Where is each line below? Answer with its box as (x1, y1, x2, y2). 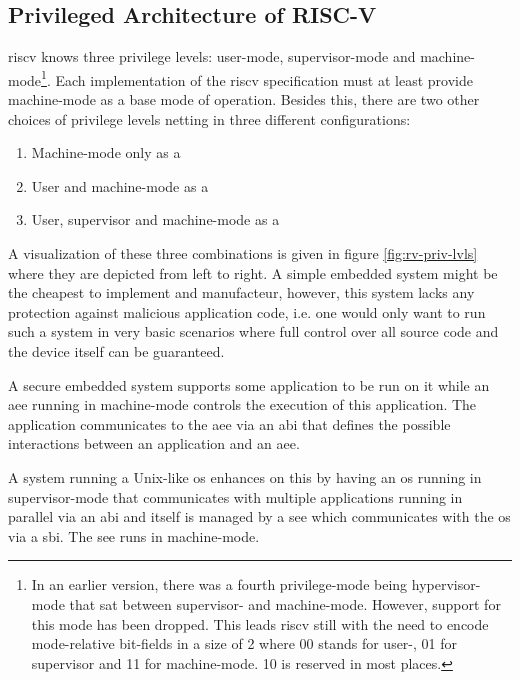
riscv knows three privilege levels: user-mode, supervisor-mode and (8, 46, 416, 67)
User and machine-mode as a (31, 175, 209, 196)
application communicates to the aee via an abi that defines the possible (8, 413, 451, 434)
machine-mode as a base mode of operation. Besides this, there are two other (8, 89, 480, 110)
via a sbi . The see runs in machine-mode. (8, 525, 260, 546)
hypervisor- (411, 574, 481, 595)
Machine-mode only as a (31, 142, 181, 163)
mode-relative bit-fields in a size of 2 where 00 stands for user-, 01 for (31, 633, 458, 654)
